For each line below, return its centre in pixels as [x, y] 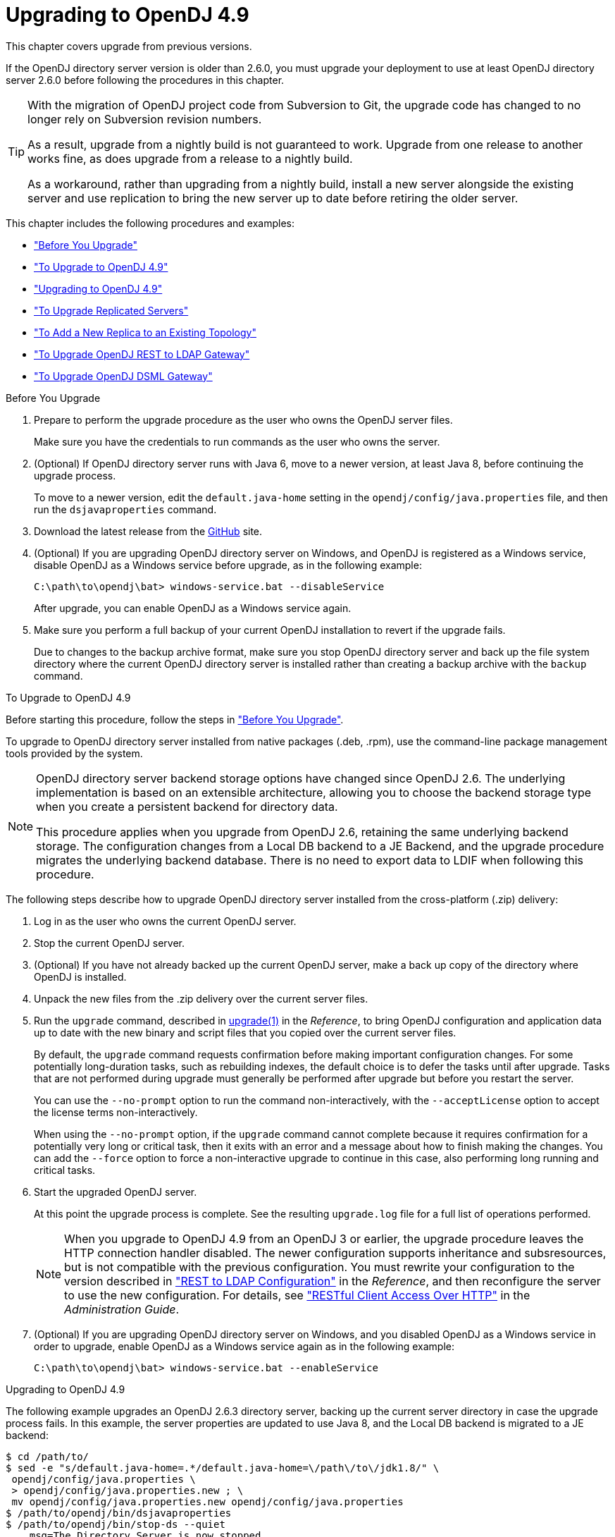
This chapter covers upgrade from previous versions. [129, 46]
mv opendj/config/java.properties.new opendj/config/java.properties [207, 1501]
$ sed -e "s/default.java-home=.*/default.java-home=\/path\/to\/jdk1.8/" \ [223, 1468]
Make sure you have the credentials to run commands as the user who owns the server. [237, 441]
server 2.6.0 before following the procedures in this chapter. [145, 80]
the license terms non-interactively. [116, 1112]
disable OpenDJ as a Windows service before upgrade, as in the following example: [228, 565]
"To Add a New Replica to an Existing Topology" [145, 332]
